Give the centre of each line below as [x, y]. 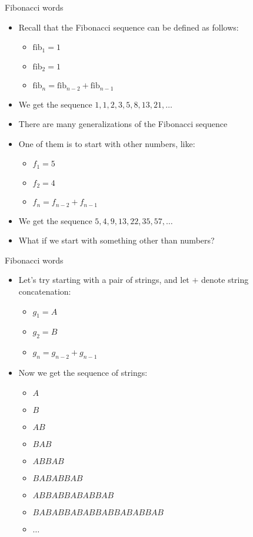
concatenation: [45, 291]
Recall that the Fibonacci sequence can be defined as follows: [129, 27]
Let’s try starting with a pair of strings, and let [104, 280]
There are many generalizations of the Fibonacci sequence [123, 124]
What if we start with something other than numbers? [116, 240]
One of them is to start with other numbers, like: [107, 143]
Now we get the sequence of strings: [83, 373]
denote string [225, 280]
